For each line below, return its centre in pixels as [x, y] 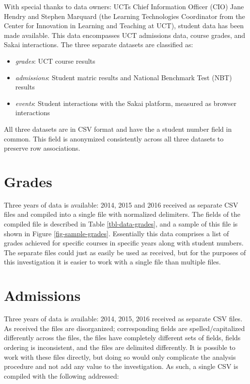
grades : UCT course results [55, 61]
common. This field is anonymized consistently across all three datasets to [114, 138]
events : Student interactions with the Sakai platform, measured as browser [126, 103]
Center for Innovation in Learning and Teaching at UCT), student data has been [124, 26]
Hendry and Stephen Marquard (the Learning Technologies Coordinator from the [125, 16]
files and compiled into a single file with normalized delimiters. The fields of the [122, 214]
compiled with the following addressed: [62, 375]
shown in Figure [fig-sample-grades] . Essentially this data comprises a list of [117, 233]
